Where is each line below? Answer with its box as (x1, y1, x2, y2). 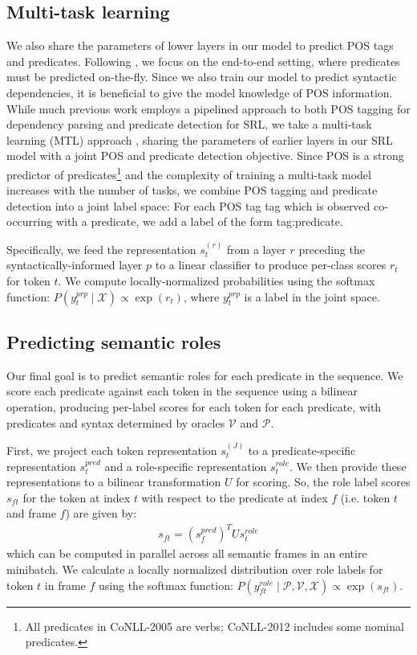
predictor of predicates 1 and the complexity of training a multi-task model (6, 163, 371, 182)
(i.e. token (340, 489, 391, 506)
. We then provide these (289, 457, 407, 474)
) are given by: (65, 505, 137, 522)
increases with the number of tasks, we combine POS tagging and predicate (6, 182, 378, 199)
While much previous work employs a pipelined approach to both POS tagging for (6, 100, 411, 117)
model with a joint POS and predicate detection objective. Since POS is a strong (6, 147, 404, 164)
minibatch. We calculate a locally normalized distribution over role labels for (6, 561, 383, 578)
